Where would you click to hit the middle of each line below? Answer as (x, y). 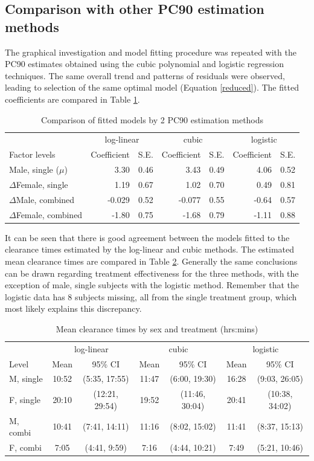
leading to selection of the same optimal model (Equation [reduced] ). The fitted (152, 87)
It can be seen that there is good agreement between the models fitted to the (147, 237)
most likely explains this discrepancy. (73, 308)
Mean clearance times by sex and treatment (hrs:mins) (157, 328)
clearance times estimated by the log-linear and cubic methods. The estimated (150, 249)
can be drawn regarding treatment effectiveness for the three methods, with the (152, 273)
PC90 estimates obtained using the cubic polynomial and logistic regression (144, 64)
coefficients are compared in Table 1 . (72, 99)
